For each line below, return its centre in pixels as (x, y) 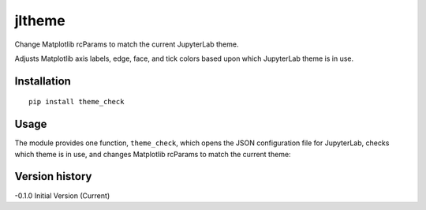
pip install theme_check (77, 102)
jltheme (40, 21)
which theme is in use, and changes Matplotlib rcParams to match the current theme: (153, 154)
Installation (43, 81)
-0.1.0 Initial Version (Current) (62, 195)
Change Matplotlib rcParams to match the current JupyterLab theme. (127, 44)
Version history (53, 176)
